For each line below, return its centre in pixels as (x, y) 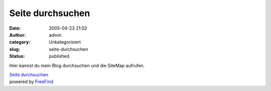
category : (20, 42)
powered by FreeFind (31, 82)
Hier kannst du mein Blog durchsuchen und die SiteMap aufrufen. (77, 65)
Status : (17, 56)
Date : (15, 28)
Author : (18, 35)
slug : (15, 49)
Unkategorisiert (65, 42)
